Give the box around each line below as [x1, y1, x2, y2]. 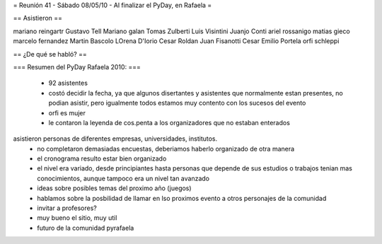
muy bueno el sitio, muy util [37, 214, 117, 222]
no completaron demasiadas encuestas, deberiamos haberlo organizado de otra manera [37, 144, 295, 153]
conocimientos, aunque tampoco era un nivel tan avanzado [37, 174, 210, 182]
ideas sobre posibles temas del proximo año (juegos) [37, 184, 192, 192]
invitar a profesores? [37, 204, 97, 212]
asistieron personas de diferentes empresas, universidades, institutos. [13, 134, 218, 143]
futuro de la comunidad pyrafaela [37, 223, 134, 232]
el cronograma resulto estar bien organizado [37, 154, 167, 163]
